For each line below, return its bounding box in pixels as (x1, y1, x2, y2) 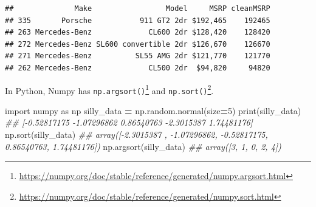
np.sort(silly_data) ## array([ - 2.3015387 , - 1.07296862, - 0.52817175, (5, 128, 268, 141)
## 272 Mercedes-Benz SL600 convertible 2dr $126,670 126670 (5, 39, 270, 49)
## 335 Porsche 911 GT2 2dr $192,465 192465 (5, 16, 270, 25)
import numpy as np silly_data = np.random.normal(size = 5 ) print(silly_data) (5, 104, 301, 117)
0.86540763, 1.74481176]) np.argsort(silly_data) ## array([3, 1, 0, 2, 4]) (5, 140, 281, 152)
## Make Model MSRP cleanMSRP (5, 4, 270, 13)
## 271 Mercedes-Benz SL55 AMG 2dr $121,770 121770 (5, 52, 270, 61)
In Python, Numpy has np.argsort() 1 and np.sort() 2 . (5, 82, 214, 97)
